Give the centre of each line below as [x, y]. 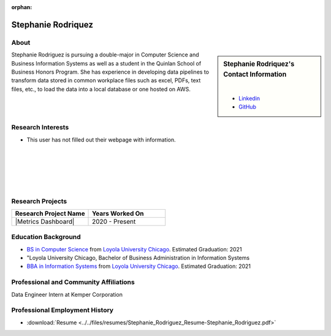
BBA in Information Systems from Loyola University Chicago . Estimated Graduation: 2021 [139, 266]
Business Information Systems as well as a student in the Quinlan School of [106, 63]
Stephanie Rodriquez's [259, 64]
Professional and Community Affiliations [73, 282]
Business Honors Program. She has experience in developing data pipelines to [110, 72]
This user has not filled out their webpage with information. [101, 139]
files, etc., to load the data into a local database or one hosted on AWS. [101, 89]
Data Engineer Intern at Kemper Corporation [67, 294]
